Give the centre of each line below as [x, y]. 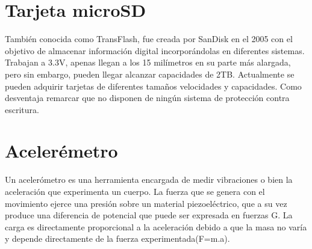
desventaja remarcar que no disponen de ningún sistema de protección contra [147, 98]
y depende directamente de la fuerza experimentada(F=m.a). [117, 238]
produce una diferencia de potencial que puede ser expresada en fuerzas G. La [149, 215]
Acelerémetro [61, 151]
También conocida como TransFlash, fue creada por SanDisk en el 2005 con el [149, 39]
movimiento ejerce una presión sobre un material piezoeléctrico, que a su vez [146, 203]
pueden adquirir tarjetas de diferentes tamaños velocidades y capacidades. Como [153, 86]
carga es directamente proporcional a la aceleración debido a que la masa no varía [156, 226]
